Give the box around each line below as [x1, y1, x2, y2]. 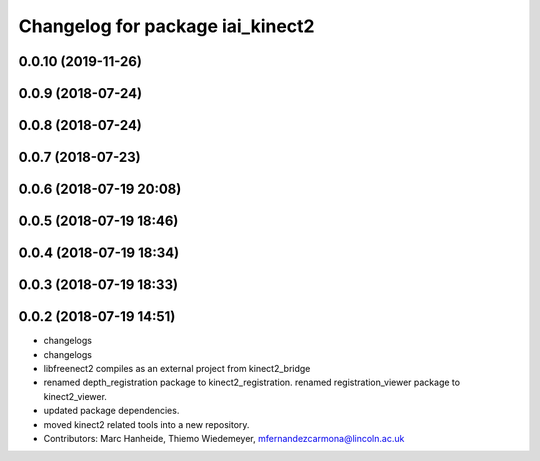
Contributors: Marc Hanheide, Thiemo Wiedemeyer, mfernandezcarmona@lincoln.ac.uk [43, 432, 405, 444]
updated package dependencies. [43, 405, 180, 417]
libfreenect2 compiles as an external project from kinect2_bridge [43, 362, 311, 374]
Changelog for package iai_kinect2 [18, 15, 315, 37]
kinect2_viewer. [43, 390, 107, 402]
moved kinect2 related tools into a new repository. [43, 418, 250, 430]
